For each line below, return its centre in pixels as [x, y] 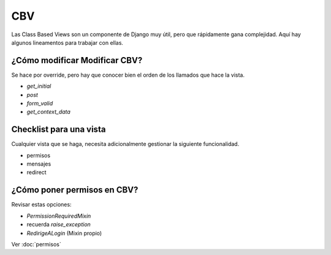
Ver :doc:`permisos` [36, 244]
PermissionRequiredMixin [59, 216]
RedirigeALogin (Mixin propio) [64, 233]
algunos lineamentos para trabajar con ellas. [67, 42]
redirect [36, 172]
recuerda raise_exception [59, 224]
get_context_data [48, 112]
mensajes [39, 164]
